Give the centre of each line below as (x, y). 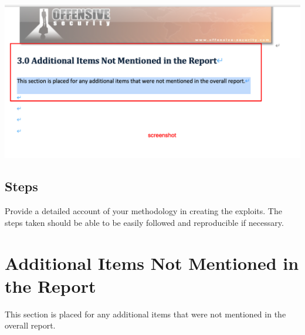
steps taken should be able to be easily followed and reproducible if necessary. (144, 222)
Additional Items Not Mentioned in (152, 263)
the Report (50, 285)
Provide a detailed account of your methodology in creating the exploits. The (143, 211)
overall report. (30, 325)
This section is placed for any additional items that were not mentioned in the (145, 314)
